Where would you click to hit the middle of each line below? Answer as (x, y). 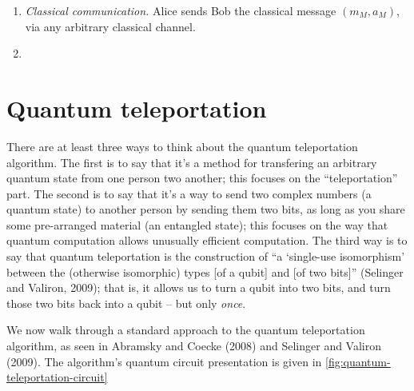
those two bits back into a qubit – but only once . (126, 303)
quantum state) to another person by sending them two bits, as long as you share (206, 209)
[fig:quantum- (358, 361)
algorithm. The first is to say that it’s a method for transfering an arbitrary (192, 162)
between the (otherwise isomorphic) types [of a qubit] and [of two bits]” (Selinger (205, 271)
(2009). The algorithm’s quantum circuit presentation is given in (164, 361)
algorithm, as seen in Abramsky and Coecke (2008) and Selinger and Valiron (194, 346)
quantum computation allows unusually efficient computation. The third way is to (207, 240)
